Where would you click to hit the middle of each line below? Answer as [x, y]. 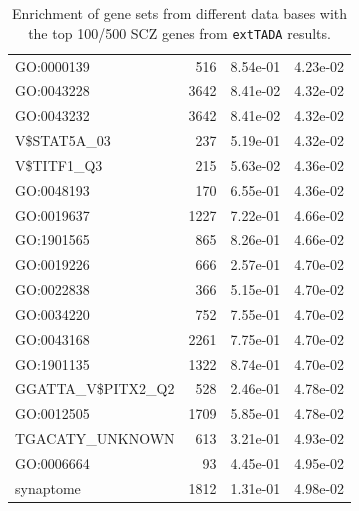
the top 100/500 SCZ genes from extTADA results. [179, 32]
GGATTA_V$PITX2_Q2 [95, 388]
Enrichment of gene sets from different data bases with [180, 13]
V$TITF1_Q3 [59, 164]
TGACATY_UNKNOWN [95, 438]
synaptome [48, 487]
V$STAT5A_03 [63, 140]
